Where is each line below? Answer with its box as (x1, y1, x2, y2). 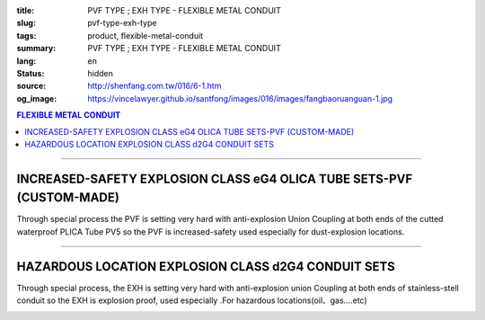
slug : (16, 18, 36, 29)
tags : (16, 30, 37, 40)
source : (16, 81, 47, 92)
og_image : (16, 93, 57, 103)
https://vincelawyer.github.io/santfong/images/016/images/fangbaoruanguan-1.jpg (87, 93, 393, 103)
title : (16, 5, 35, 15)
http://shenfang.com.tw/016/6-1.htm (87, 81, 222, 92)
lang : (16, 55, 37, 67)
